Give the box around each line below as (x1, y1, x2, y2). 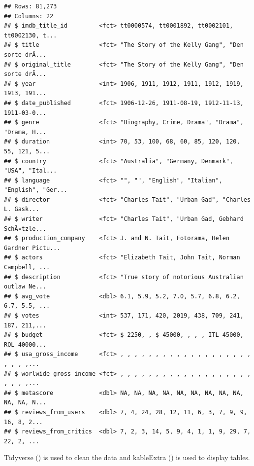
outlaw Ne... (4, 283, 46, 290)
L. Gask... (4, 206, 39, 213)
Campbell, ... (4, 264, 50, 271)
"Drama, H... (4, 128, 46, 136)
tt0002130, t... (4, 32, 57, 39)
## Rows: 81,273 (4, 3, 57, 10)
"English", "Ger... (4, 186, 67, 194)
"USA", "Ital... (4, 167, 57, 175)
